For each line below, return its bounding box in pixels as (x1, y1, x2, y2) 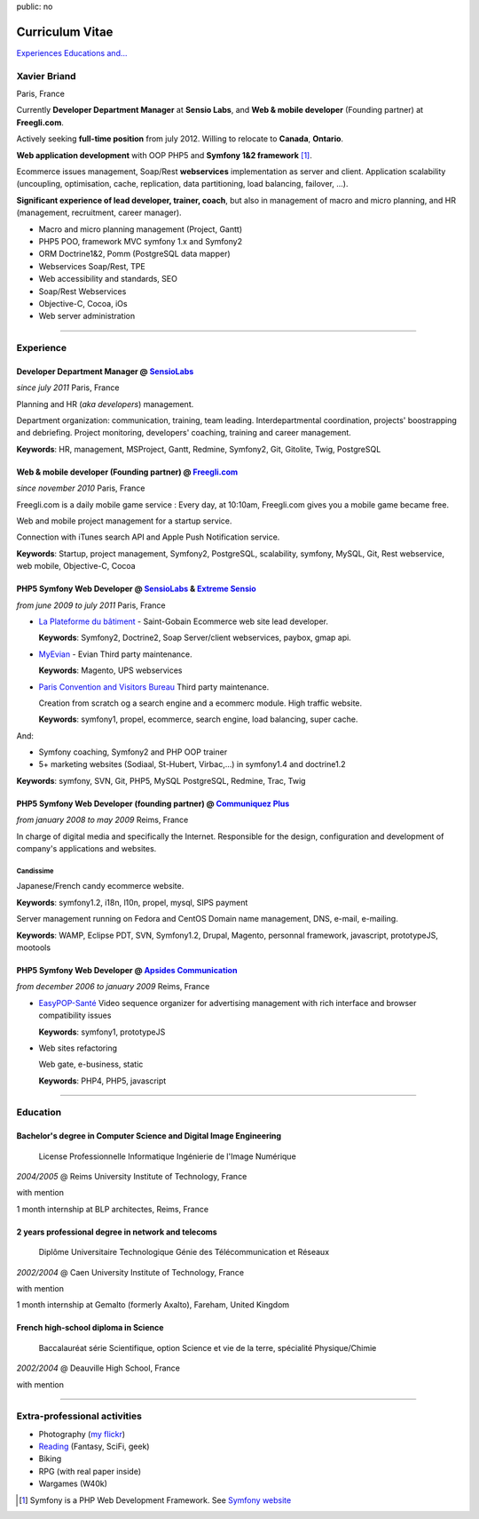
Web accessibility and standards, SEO (38, 274, 177, 284)
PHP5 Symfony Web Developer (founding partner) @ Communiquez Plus (16, 798, 290, 809)
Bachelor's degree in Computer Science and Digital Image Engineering (16, 1131, 282, 1141)
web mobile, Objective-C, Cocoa (16, 561, 137, 572)
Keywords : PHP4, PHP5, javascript (38, 1075, 167, 1086)
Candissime (16, 867, 54, 875)
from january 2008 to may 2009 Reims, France (16, 814, 189, 826)
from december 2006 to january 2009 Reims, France (16, 981, 210, 992)
